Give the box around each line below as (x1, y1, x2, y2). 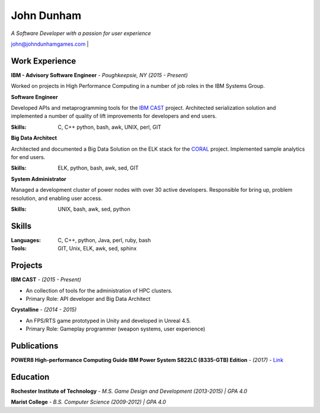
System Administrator (11, 175, 66, 182)
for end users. (11, 153, 46, 160)
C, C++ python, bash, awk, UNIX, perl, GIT (57, 123, 162, 131)
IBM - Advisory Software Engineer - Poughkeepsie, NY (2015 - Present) (11, 71, 188, 78)
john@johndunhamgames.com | (11, 40, 89, 47)
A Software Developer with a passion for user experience (11, 30, 151, 37)
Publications (11, 341, 59, 351)
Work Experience (11, 56, 76, 66)
